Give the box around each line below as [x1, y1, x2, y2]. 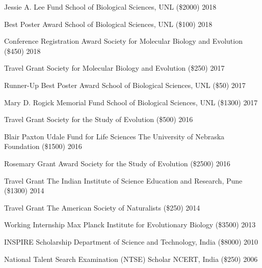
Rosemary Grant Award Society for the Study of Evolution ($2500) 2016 [4, 158, 230, 168]
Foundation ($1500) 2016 [4, 141, 82, 152]
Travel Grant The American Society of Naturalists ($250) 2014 [4, 202, 200, 213]
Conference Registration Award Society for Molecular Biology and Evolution [4, 36, 243, 46]
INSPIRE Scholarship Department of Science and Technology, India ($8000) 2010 [4, 236, 258, 247]
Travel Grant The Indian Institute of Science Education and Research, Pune [4, 175, 243, 186]
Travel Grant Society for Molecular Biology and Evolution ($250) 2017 [4, 63, 225, 73]
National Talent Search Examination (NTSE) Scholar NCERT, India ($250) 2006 [4, 253, 258, 264]
